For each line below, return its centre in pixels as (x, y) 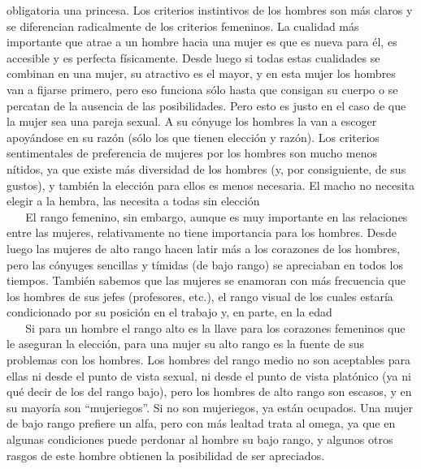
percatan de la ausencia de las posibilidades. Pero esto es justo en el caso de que (206, 105)
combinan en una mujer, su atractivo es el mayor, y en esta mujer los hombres (201, 73)
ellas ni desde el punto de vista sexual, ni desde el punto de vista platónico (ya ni (209, 375)
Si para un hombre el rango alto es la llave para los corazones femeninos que (215, 327)
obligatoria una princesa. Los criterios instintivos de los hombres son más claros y (210, 10)
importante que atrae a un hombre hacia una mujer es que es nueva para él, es (202, 42)
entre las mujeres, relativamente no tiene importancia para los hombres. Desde (202, 232)
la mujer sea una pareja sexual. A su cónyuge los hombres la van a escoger (192, 121)
